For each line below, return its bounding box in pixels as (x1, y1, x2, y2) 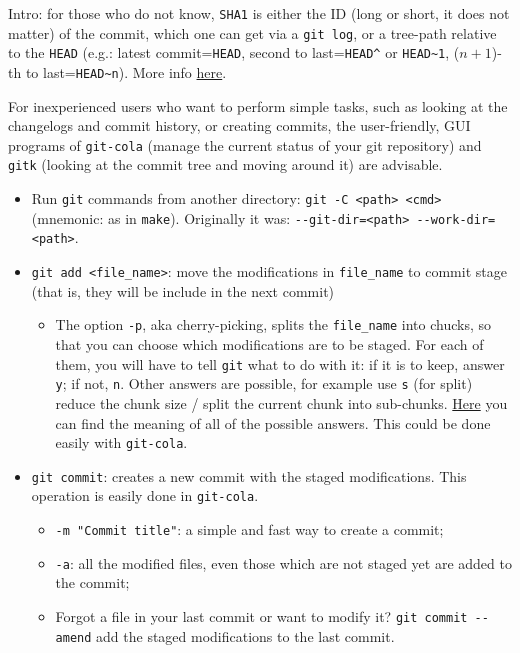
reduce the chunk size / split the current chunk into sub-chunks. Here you (55, 392, 508, 413)
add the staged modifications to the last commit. (96, 625, 395, 646)
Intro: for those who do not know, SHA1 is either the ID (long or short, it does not (8, 3, 510, 23)
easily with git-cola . (55, 432, 188, 453)
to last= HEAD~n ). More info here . (25, 61, 227, 82)
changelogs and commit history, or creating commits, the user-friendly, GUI (8, 115, 471, 136)
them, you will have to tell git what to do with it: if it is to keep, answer (55, 353, 505, 374)
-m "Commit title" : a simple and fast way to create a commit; (55, 519, 444, 540)
